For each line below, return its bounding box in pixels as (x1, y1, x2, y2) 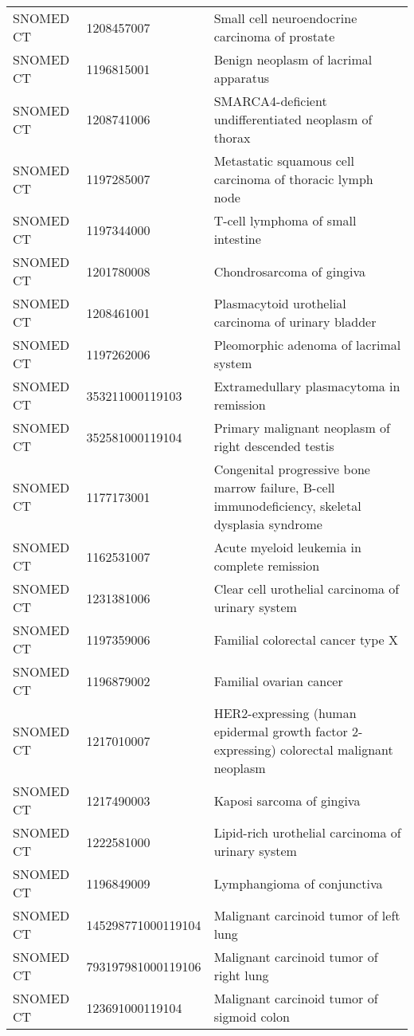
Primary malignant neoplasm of (213, 418, 390, 437)
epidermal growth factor (213, 722, 348, 740)
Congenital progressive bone (213, 460, 370, 478)
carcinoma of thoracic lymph (213, 170, 373, 188)
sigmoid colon (213, 1007, 290, 1026)
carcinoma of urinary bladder (213, 312, 377, 331)
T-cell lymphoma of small (213, 211, 357, 230)
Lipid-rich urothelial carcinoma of (213, 823, 401, 842)
